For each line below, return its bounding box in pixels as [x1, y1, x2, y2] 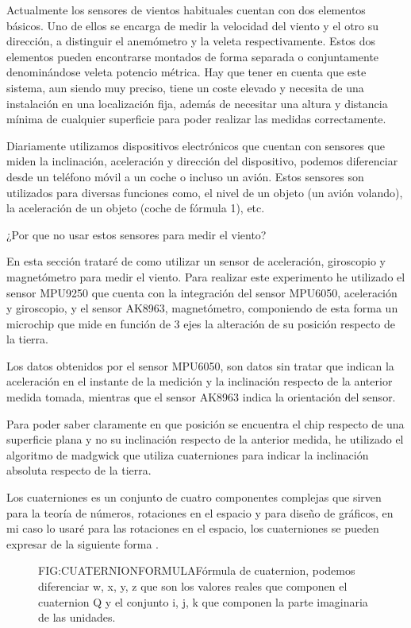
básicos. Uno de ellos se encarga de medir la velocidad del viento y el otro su [6, 17, 379, 33]
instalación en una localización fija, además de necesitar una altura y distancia [6, 95, 388, 111]
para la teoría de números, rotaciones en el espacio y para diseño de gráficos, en [6, 504, 394, 521]
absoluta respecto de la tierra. [6, 462, 152, 479]
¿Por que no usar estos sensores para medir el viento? [6, 226, 267, 242]
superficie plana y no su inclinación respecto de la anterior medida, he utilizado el [6, 431, 404, 448]
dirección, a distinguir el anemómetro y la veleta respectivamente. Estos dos [6, 33, 376, 49]
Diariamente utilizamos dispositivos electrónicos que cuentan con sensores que [6, 137, 385, 153]
